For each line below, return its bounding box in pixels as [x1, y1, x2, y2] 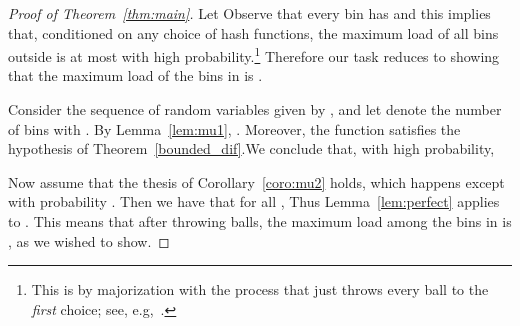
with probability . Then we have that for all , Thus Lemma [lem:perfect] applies [8, 191, 500, 212]
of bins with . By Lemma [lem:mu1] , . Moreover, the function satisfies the [8, 118, 461, 139]
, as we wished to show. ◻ [8, 230, 170, 251]
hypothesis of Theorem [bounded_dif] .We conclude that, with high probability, [8, 138, 495, 159]
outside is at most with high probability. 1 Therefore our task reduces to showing [8, 43, 500, 66]
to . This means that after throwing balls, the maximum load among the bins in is [8, 211, 512, 231]
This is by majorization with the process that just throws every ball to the [31, 279, 489, 300]
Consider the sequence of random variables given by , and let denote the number [8, 99, 502, 120]
